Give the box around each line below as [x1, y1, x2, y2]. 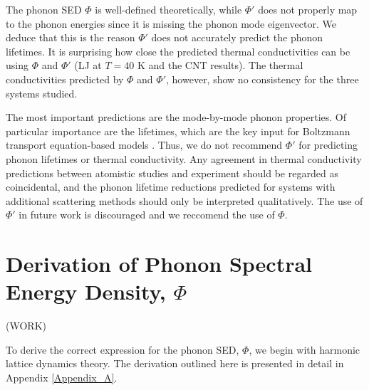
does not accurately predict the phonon [151, 30, 323, 45]
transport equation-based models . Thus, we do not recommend [6, 137, 283, 152]
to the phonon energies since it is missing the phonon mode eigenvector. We [6, 16, 336, 31]
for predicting [298, 137, 358, 152]
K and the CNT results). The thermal [137, 58, 303, 73]
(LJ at [74, 58, 102, 73]
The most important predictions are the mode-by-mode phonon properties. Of [6, 110, 347, 125]
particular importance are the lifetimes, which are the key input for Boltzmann [6, 123, 350, 138]
